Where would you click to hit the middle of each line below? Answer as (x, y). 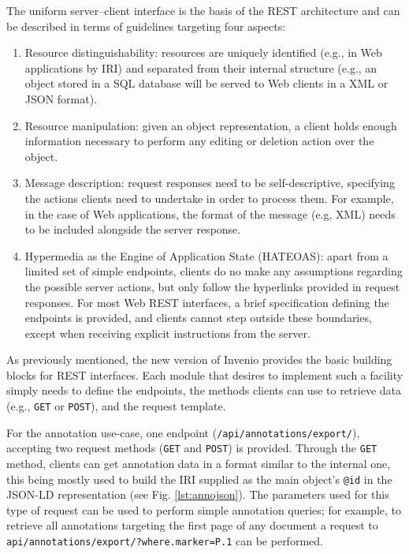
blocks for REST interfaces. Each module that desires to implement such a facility (205, 374)
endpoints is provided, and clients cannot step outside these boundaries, (198, 318)
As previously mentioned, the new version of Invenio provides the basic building (199, 359)
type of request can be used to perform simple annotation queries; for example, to (204, 509)
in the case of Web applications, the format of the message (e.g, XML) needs (210, 213)
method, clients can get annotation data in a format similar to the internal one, (199, 464)
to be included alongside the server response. (133, 229)
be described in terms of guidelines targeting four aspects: (146, 26)
